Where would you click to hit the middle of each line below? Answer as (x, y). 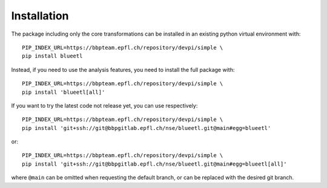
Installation (40, 16)
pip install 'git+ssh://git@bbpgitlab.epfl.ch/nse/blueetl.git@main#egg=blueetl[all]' (154, 164)
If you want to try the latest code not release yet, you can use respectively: (104, 105)
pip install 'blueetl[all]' (64, 92)
